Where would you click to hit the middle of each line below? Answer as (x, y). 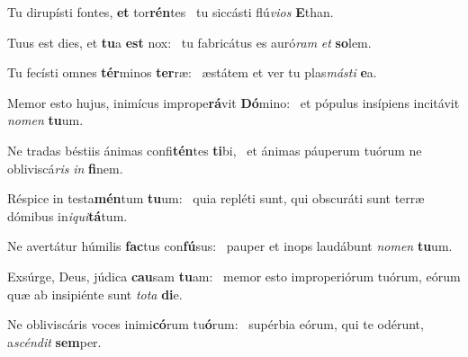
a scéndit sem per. (54, 341)
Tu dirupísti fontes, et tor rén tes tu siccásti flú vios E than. (171, 12)
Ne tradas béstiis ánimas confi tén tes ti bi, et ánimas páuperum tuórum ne (215, 150)
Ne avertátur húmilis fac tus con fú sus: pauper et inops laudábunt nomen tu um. (230, 246)
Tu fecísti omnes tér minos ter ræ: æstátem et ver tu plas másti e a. (192, 72)
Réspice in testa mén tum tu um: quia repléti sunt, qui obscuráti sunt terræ (216, 198)
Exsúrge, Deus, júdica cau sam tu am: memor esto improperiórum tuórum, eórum (234, 276)
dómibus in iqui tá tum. (67, 215)
